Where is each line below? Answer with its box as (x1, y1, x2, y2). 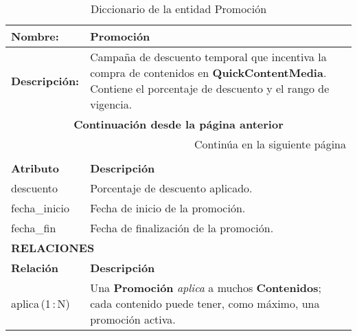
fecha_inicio (11, 200, 69, 216)
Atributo (11, 160, 60, 176)
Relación (11, 260, 58, 276)
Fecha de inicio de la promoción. (90, 200, 246, 216)
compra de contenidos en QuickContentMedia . (90, 65, 327, 80)
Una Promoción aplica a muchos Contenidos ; (90, 280, 321, 295)
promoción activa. (90, 311, 176, 327)
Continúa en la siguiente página (194, 136, 346, 152)
